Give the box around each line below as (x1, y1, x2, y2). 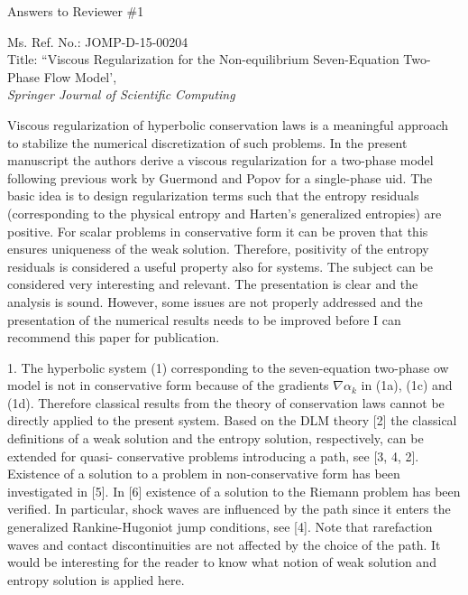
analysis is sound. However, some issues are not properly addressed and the (7, 292, 423, 311)
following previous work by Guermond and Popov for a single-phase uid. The (7, 168, 433, 187)
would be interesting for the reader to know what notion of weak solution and (7, 553, 436, 572)
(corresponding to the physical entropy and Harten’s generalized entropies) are (7, 203, 442, 222)
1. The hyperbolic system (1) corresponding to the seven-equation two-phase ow (7, 358, 449, 377)
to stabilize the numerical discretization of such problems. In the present (7, 133, 408, 152)
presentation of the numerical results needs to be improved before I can (7, 310, 401, 329)
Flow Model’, (43, 67, 117, 86)
